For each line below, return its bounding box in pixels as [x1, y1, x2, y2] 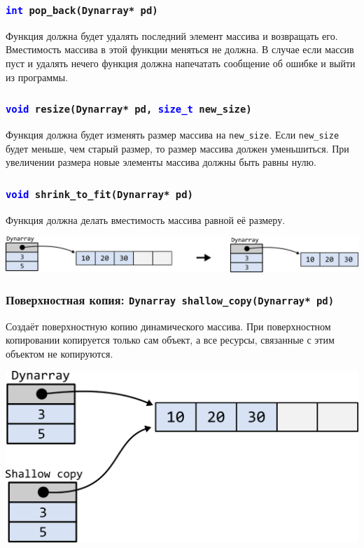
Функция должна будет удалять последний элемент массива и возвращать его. [6, 28, 338, 43]
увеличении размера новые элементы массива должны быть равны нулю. [6, 155, 316, 169]
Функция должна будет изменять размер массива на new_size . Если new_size [6, 127, 339, 141]
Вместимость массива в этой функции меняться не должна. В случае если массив [6, 42, 354, 57]
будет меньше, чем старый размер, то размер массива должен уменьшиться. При [6, 141, 349, 155]
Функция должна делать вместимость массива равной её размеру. [6, 212, 286, 227]
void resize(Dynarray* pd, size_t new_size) [6, 104, 252, 115]
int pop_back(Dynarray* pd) [6, 4, 158, 16]
